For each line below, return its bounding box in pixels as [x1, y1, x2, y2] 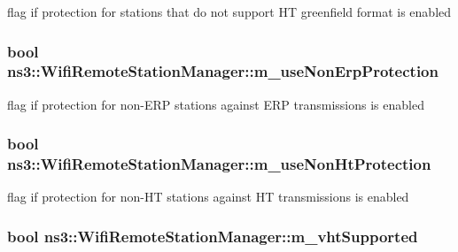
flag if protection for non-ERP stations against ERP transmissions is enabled [7, 95, 424, 113]
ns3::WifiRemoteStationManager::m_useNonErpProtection [7, 60, 439, 82]
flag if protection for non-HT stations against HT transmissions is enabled [7, 187, 409, 206]
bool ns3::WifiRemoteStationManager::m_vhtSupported [7, 225, 418, 247]
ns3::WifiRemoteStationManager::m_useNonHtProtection [7, 153, 431, 175]
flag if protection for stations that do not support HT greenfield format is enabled [7, 3, 452, 20]
